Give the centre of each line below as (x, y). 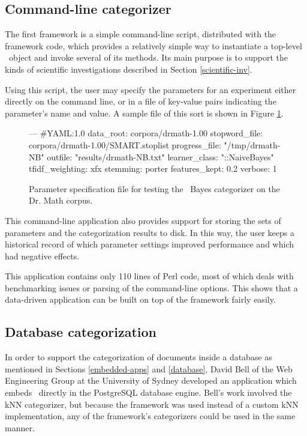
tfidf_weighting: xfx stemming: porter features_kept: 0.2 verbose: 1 (153, 168)
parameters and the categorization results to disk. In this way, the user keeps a (150, 232)
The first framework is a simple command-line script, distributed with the (141, 34)
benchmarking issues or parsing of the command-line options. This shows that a (151, 287)
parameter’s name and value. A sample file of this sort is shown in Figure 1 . (144, 113)
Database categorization (81, 332)
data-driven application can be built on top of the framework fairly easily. (140, 299)
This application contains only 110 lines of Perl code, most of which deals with (149, 276)
